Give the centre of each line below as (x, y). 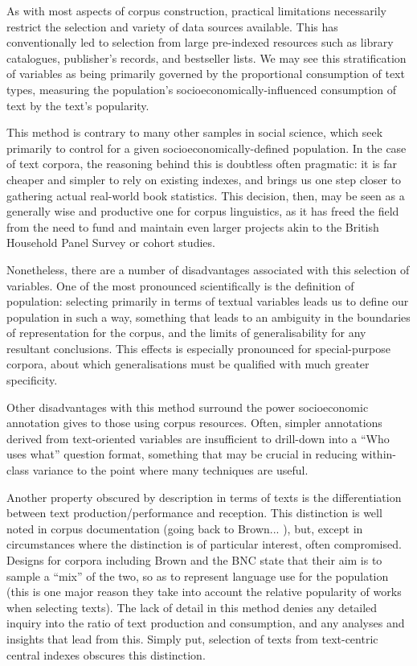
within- (378, 454)
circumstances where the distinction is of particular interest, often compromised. (204, 544)
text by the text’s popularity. (78, 105)
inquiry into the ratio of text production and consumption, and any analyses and (206, 623)
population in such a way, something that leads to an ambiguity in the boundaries (208, 317)
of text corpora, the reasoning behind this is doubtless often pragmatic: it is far (202, 164)
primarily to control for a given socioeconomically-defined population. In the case (206, 148)
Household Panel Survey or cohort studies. (111, 243)
